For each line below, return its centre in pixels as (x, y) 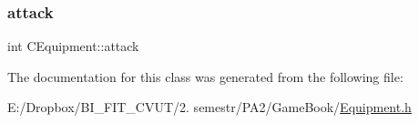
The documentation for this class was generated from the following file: (205, 76)
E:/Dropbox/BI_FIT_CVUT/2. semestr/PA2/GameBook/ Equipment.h (209, 107)
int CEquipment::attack (73, 46)
